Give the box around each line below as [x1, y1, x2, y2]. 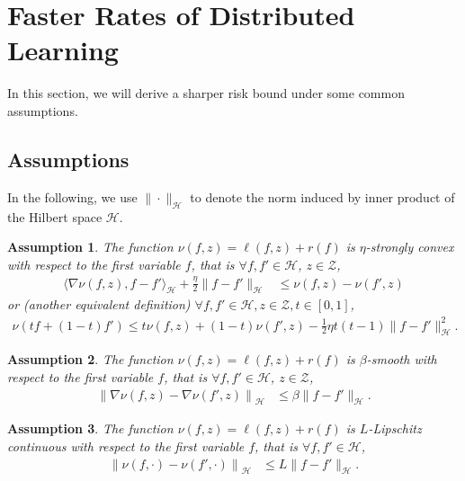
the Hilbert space [7, 207, 103, 226]
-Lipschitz [368, 419, 422, 438]
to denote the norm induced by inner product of [190, 187, 455, 206]
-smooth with [366, 350, 437, 369]
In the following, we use [7, 187, 138, 206]
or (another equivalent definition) [7, 295, 191, 314]
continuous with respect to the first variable [7, 436, 245, 455]
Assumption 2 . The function [7, 350, 174, 369]
